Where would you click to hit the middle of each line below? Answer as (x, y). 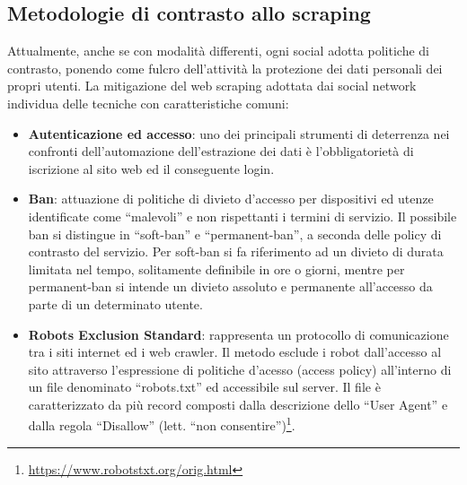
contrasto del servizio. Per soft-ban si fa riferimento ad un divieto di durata (236, 251)
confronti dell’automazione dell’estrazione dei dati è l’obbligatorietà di (221, 151)
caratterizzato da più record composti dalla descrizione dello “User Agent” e (238, 404)
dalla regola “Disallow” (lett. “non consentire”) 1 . (162, 424)
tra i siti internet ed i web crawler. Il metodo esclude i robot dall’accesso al (235, 352)
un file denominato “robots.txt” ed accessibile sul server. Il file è (204, 387)
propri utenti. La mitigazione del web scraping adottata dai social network (212, 86)
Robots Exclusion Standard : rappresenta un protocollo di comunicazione (238, 334)
